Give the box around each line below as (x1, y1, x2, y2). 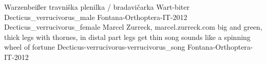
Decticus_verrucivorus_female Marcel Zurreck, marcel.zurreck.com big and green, (4, 22, 262, 32)
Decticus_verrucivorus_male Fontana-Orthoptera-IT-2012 (4, 11, 187, 22)
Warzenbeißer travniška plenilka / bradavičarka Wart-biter (4, 2, 189, 12)
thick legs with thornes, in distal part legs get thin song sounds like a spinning (4, 31, 251, 42)
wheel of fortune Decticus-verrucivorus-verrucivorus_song (4, 41, 185, 52)
